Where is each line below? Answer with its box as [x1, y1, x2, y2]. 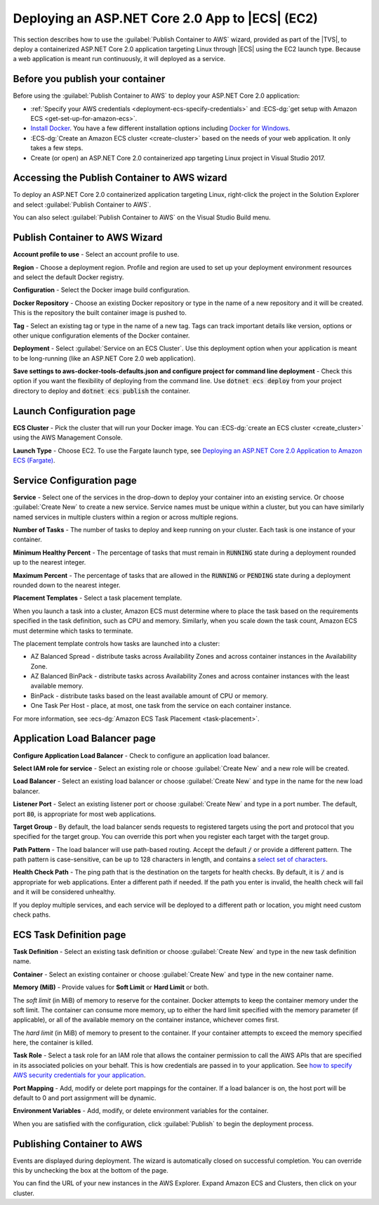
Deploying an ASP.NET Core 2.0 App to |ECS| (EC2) [13, 11, 319, 26]
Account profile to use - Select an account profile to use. [13, 250, 180, 259]
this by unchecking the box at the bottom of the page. [13, 1166, 168, 1175]
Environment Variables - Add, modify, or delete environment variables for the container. [13, 1107, 269, 1115]
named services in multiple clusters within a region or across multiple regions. [13, 513, 239, 521]
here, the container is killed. [13, 1038, 94, 1047]
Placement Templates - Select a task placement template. [13, 594, 182, 602]
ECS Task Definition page [13, 929, 126, 941]
